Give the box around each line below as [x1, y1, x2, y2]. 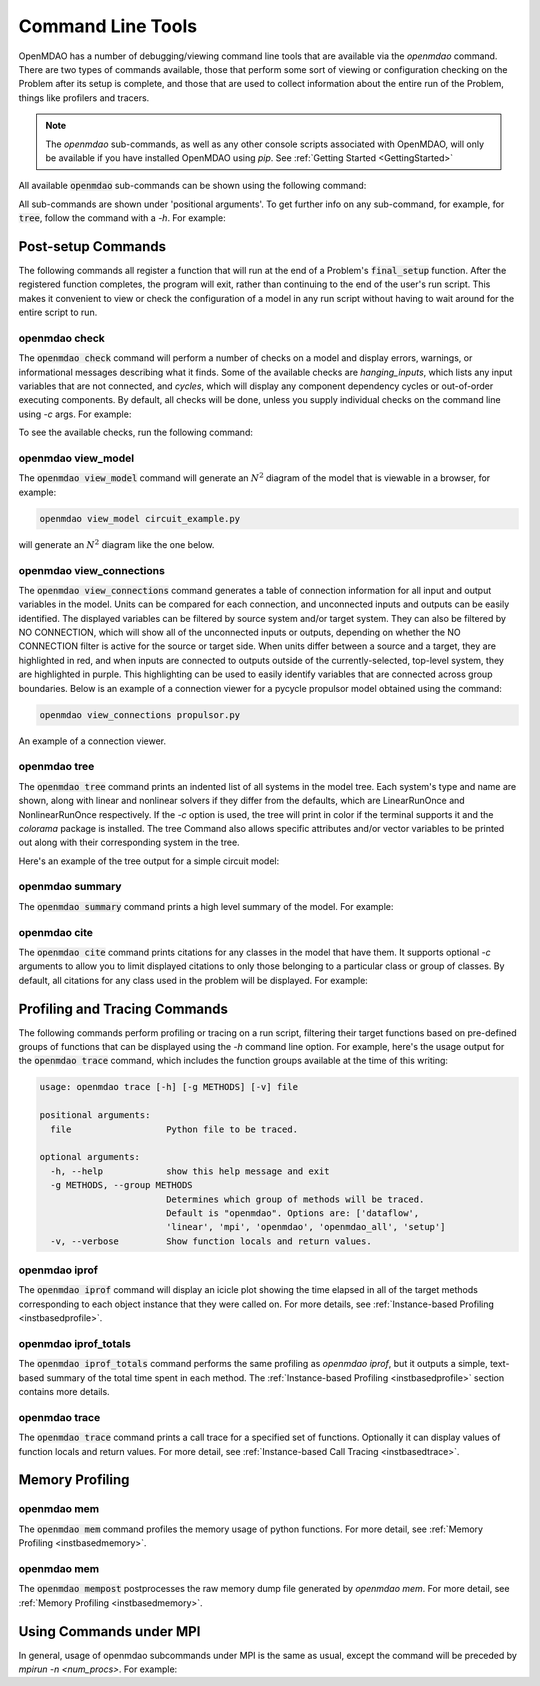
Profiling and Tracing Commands [18, 1000, 229, 1017]
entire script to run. [18, 306, 98, 319]
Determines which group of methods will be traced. [165, 1193, 425, 1205]
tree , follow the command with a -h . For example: [18, 212, 226, 224]
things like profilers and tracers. [18, 91, 150, 104]
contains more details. [18, 1386, 110, 1398]
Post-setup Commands [18, 238, 167, 255]
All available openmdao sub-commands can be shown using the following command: [18, 180, 367, 192]
